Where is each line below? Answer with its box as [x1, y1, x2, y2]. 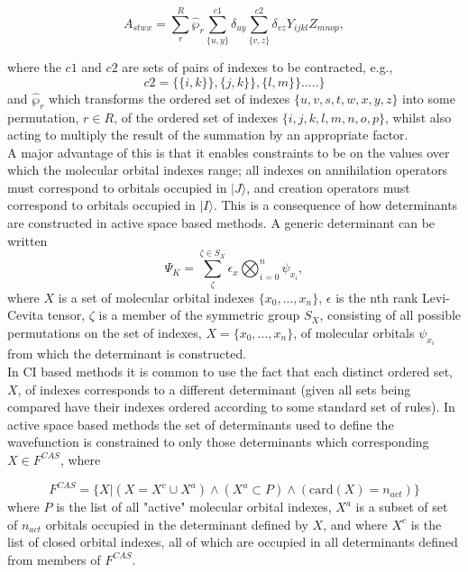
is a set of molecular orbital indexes [58, 287, 255, 306]
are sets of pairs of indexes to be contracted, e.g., [122, 58, 393, 77]
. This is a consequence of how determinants [213, 195, 458, 214]
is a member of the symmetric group [98, 305, 300, 324]
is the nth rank [335, 287, 418, 306]
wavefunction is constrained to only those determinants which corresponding [7, 432, 429, 451]
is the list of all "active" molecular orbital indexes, [56, 497, 332, 516]
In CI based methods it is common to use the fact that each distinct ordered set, [7, 362, 453, 381]
